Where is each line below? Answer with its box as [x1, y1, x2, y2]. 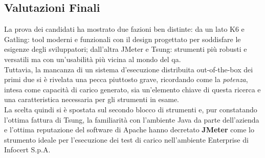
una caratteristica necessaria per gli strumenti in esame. [4, 94, 179, 105]
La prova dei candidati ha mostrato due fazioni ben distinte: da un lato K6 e [4, 24, 245, 34]
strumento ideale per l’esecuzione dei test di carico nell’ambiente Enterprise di [4, 134, 249, 145]
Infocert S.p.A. [4, 144, 51, 155]
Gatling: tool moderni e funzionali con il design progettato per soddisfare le [4, 33, 241, 44]
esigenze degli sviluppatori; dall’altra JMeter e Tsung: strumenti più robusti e [4, 44, 247, 54]
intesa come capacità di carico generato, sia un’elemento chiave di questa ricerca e [4, 84, 261, 94]
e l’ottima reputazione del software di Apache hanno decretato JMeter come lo [4, 124, 254, 135]
